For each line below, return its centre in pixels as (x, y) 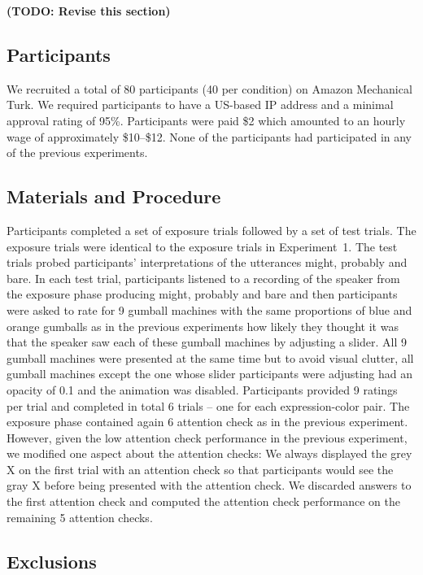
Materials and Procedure (114, 196)
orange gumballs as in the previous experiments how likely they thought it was (203, 326)
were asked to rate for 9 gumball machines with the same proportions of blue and (209, 309)
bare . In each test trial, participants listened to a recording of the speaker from (203, 278)
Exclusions (52, 561)
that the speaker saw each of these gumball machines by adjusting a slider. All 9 (207, 342)
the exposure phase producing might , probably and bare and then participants (202, 294)
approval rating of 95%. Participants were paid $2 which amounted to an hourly (206, 120)
